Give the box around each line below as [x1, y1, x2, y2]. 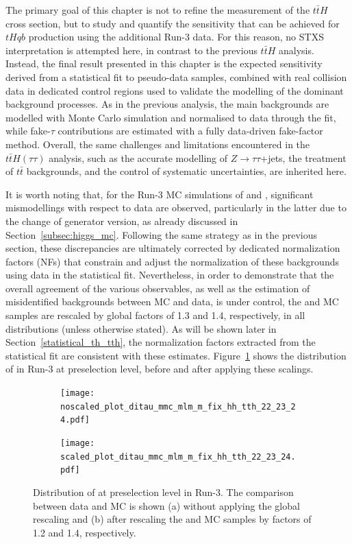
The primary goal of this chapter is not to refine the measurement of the [5, 3, 310, 16]
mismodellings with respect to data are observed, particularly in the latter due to [5, 200, 347, 215]
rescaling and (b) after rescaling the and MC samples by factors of [33, 512, 312, 526]
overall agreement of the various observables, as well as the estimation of [5, 281, 310, 295]
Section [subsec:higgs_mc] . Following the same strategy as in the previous [5, 227, 318, 241]
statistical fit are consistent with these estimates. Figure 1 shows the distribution [5, 348, 347, 362]
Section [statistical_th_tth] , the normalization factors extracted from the [5, 335, 316, 349]
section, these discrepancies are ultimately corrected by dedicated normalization [5, 241, 340, 255]
